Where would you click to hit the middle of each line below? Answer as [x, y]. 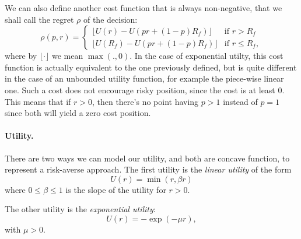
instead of [240, 101]
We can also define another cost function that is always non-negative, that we [143, 8]
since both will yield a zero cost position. [78, 113]
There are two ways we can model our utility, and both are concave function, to [147, 158]
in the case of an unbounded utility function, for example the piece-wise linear [144, 78]
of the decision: [110, 19]
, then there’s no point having [145, 101]
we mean [67, 56]
